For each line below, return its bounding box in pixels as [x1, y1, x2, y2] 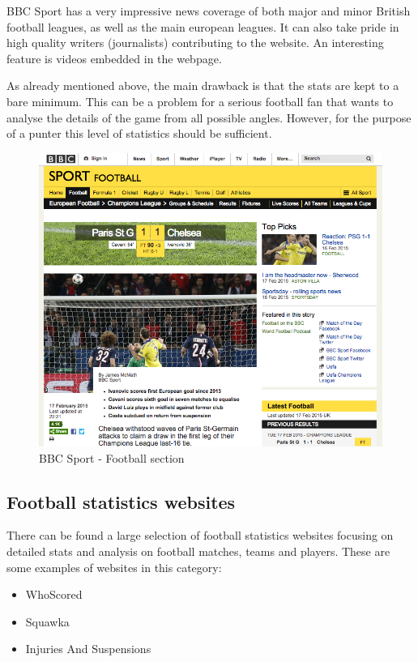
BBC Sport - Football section [39, 449, 185, 466]
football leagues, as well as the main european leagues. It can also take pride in [6, 18, 399, 35]
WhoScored [25, 586, 83, 603]
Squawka [25, 613, 70, 630]
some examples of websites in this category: [6, 558, 222, 575]
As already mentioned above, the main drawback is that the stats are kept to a [6, 77, 399, 94]
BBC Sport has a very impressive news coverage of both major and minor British [6, 2, 411, 19]
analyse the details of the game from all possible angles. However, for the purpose [6, 109, 412, 126]
